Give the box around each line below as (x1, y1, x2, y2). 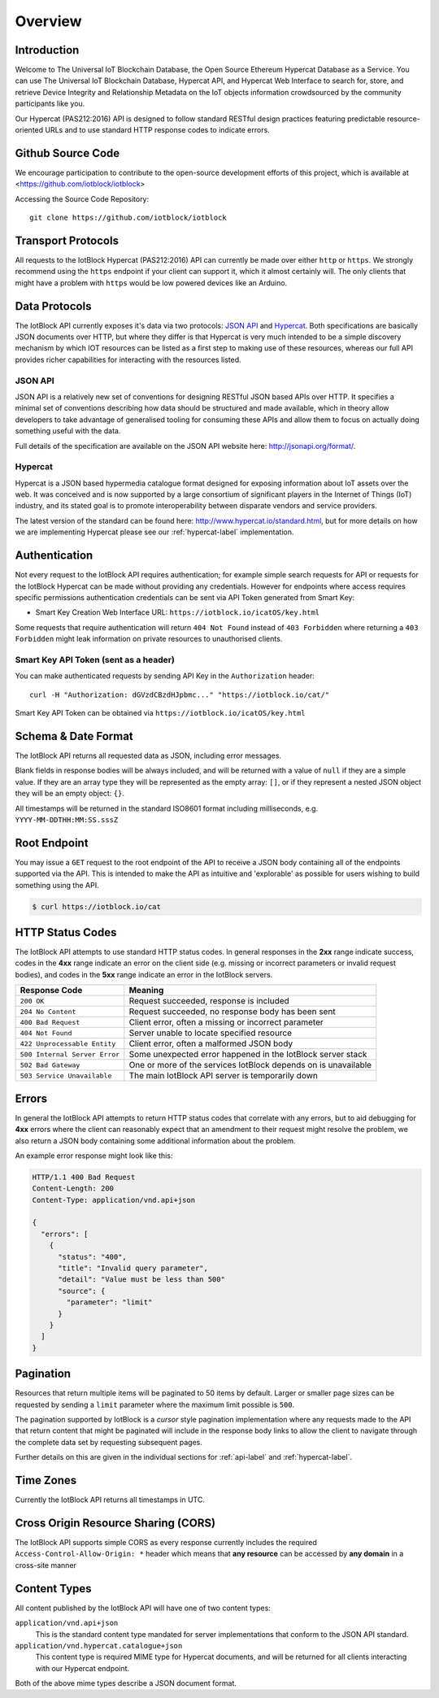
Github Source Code (15, 146, 120, 160)
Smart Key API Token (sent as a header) (15, 654, 175, 665)
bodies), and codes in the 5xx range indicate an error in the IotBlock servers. (15, 969, 273, 979)
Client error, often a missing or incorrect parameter (128, 1017, 324, 1028)
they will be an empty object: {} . (15, 789, 125, 799)
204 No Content (20, 1007, 76, 1016)
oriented (15, 125, 44, 135)
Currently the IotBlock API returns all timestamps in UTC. (15, 1495, 205, 1504)
